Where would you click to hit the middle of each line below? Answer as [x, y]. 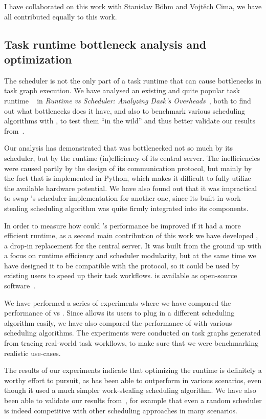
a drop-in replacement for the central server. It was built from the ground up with [133, 245]
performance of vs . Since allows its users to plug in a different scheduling [119, 313]
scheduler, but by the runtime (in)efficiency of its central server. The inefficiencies [132, 158]
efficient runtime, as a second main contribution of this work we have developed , [131, 235]
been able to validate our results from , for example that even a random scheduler [133, 400]
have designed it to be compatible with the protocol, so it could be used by [122, 265]
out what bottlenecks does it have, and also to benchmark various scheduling [125, 110]
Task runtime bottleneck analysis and [105, 44]
